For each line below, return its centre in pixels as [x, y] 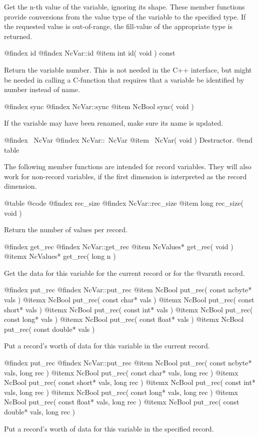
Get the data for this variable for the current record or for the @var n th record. [124, 273]
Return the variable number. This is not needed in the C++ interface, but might [128, 69]
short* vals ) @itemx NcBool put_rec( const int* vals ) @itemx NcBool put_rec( [128, 309]
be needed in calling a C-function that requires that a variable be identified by [124, 79]
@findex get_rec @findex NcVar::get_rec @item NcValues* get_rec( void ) [119, 246]
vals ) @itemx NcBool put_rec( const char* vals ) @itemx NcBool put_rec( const [129, 300]
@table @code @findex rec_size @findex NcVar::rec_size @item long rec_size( [124, 202]
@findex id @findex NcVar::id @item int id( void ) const [90, 53]
